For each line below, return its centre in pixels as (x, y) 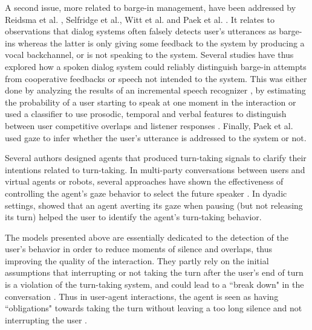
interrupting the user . (46, 319)
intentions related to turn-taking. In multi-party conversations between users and (155, 169)
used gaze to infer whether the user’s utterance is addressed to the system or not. (156, 137)
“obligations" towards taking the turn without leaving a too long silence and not (154, 308)
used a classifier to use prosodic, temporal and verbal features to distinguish (146, 114)
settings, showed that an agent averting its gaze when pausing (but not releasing (154, 205)
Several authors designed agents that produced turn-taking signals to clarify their (156, 158)
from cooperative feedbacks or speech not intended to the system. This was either (156, 78)
